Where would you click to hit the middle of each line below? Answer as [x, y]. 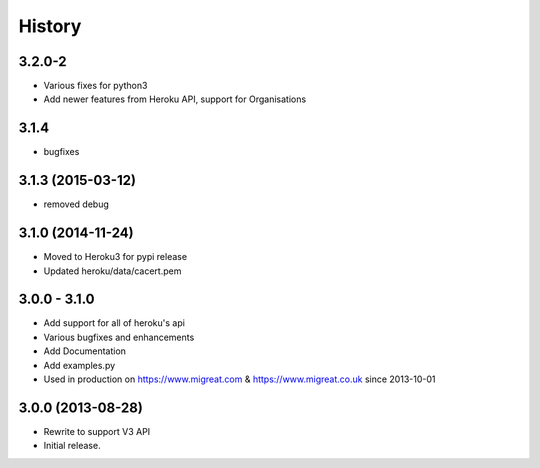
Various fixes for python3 [95, 86]
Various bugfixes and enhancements [119, 337]
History [50, 26]
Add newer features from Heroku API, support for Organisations [175, 99]
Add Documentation [85, 351]
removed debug [76, 204]
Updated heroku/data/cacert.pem [112, 271]
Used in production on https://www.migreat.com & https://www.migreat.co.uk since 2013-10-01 [239, 379]
